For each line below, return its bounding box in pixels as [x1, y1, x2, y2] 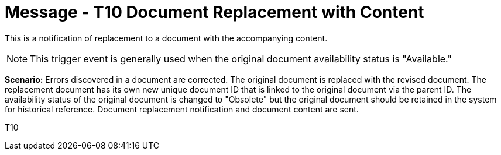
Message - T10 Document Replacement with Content [5, 2, 424, 22]
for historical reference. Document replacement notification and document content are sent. [5, 104, 359, 114]
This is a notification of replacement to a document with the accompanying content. [5, 33, 328, 43]
